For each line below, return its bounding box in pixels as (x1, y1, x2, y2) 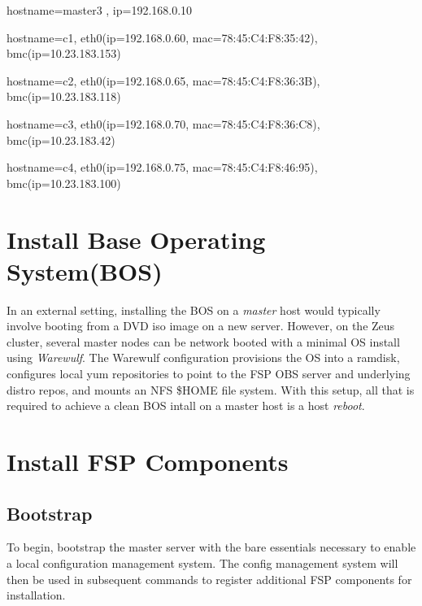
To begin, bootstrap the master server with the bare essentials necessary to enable (7, 538, 416, 556)
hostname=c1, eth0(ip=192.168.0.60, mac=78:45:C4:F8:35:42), (7, 28, 318, 46)
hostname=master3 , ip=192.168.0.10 (7, 2, 193, 18)
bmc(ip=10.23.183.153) (7, 45, 121, 62)
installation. (7, 586, 66, 604)
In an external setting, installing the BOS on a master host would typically (7, 301, 381, 318)
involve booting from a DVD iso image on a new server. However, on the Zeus (7, 317, 395, 334)
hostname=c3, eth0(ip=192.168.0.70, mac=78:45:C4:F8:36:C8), (7, 115, 320, 132)
